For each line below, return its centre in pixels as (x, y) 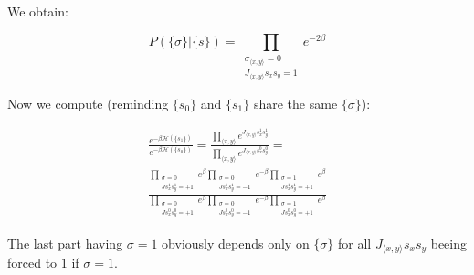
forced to (32, 263)
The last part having (65, 243)
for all (355, 243)
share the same (295, 103)
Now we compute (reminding (88, 103)
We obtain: (38, 11)
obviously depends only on (236, 243)
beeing (448, 243)
